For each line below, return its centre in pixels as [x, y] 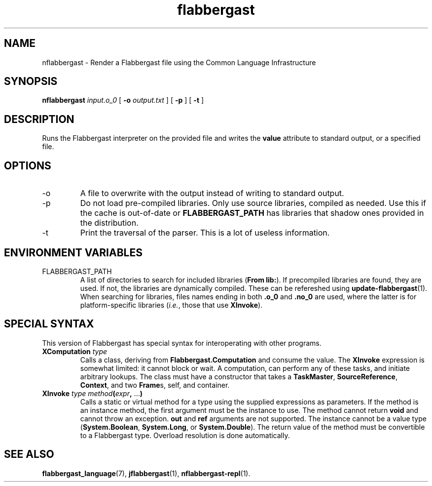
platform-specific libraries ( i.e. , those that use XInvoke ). [171, 305]
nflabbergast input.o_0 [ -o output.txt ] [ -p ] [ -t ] [123, 100]
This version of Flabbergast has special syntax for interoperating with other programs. [182, 343]
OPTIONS [28, 165]
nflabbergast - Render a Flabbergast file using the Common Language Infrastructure [179, 62]
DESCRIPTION [39, 119]
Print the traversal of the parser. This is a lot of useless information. [205, 233]
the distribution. [109, 223]
